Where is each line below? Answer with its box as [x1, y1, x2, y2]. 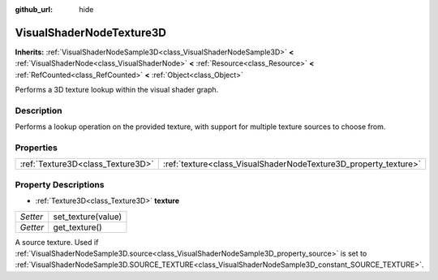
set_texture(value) [53, 211, 122, 222]
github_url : [15, 5, 53, 14]
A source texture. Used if [15, 237, 99, 247]
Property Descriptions [15, 179, 105, 190]
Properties [15, 142, 58, 153]
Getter [19, 222, 45, 233]
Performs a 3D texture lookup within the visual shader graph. [15, 85, 219, 95]
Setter [19, 211, 44, 222]
